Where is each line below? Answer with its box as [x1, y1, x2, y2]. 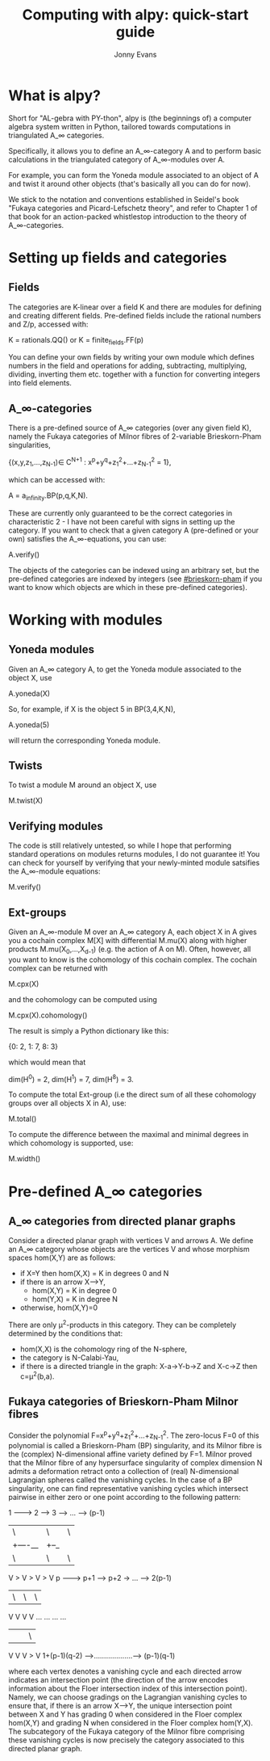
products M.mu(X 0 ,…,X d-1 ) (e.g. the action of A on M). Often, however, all [8, 944, 251, 955]
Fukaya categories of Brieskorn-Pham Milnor [8, 1395, 239, 1409]
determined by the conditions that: [8, 1329, 123, 1338]
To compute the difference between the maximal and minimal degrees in [8, 1130, 249, 1140]
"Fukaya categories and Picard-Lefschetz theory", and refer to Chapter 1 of [8, 203, 258, 213]
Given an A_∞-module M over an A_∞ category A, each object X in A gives [8, 927, 258, 937]
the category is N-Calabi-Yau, [19, 1353, 119, 1363]
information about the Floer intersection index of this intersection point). [8, 1683, 247, 1694]
